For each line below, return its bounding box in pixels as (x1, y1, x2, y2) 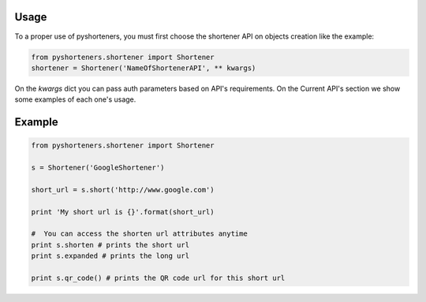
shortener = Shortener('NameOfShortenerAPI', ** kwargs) (31, 63, 256, 73)
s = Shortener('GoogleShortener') (31, 163, 165, 173)
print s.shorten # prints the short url (31, 240, 189, 249)
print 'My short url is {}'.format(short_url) (31, 207, 215, 216)
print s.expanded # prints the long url (31, 252, 189, 260)
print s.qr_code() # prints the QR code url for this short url (31, 273, 286, 282)
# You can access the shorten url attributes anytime (31, 229, 248, 238)
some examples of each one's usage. (14, 95, 136, 104)
